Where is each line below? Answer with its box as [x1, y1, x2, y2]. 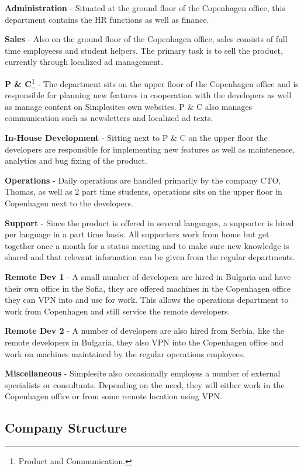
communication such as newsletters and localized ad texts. [5, 112, 213, 124]
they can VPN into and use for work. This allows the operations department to [5, 293, 289, 306]
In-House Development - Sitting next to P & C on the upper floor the [5, 132, 268, 143]
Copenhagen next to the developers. [5, 196, 133, 209]
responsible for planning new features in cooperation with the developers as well [5, 89, 292, 101]
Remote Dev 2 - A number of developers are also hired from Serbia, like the [5, 324, 284, 337]
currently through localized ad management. [5, 56, 163, 68]
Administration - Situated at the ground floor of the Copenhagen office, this [5, 2, 285, 13]
